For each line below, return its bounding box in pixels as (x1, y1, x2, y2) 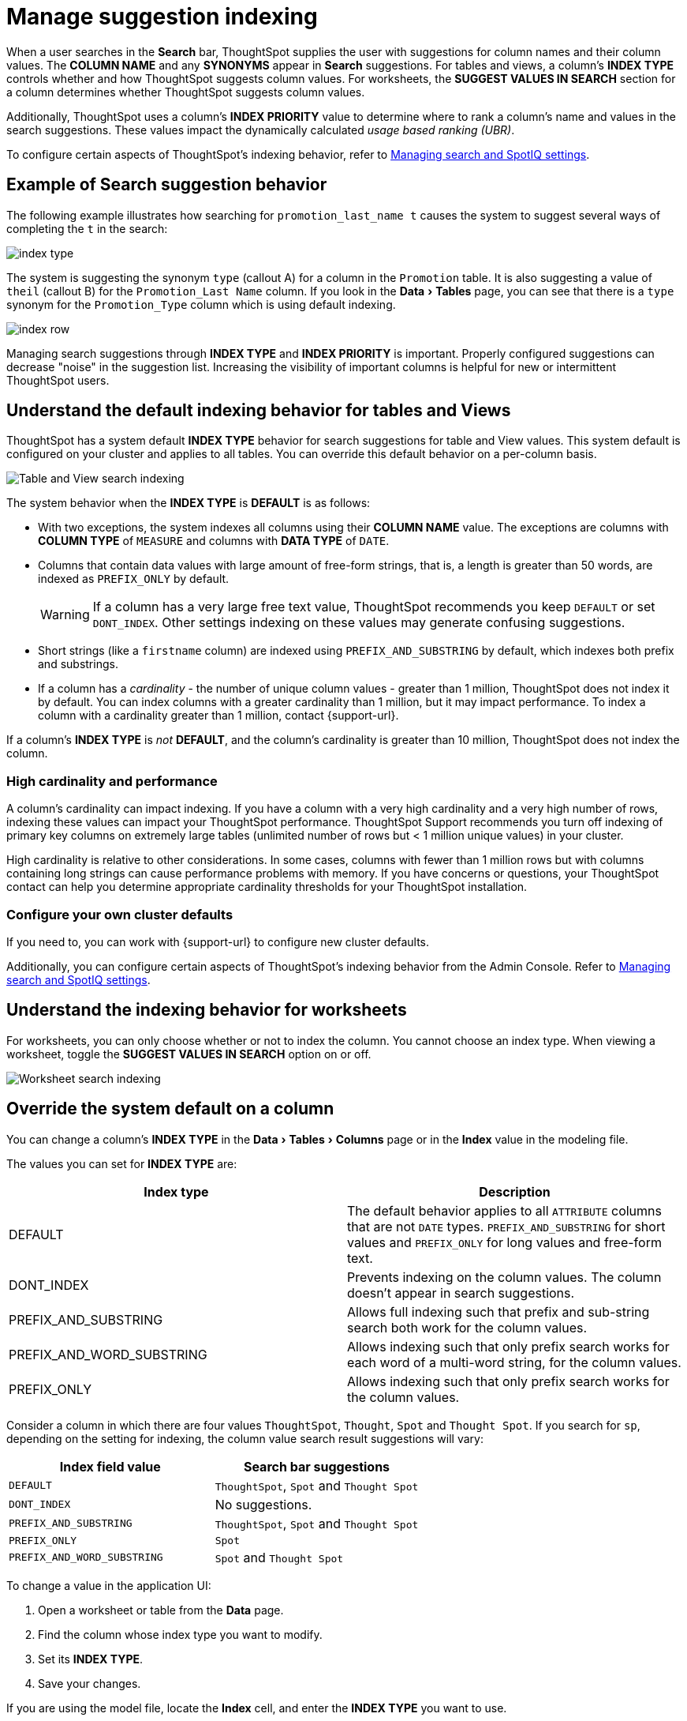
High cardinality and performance (6, 772, 218, 789)
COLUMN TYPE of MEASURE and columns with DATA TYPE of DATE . (38, 534, 390, 548)
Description (479, 1183, 551, 1200)
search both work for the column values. (347, 1319, 588, 1336)
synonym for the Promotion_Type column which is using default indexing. (6, 297, 396, 311)
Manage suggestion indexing (6, 3, 318, 30)
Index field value (59, 1458, 161, 1475)
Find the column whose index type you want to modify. (38, 1627, 323, 1641)
